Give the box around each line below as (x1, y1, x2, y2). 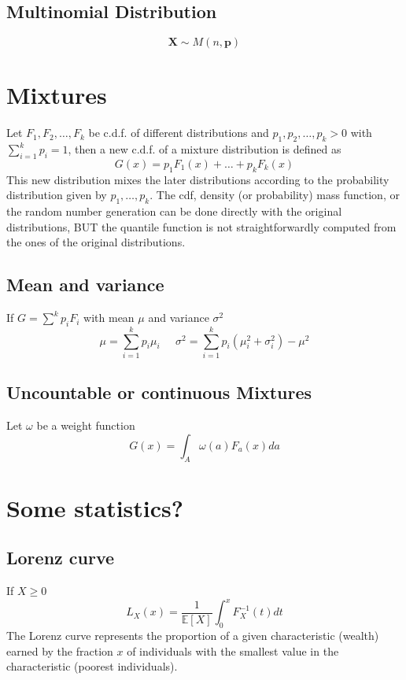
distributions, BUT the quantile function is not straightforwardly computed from (6, 218, 397, 235)
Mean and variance (6, 272, 164, 297)
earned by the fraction (6, 642, 113, 659)
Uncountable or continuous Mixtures (6, 380, 312, 405)
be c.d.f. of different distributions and (88, 124, 269, 141)
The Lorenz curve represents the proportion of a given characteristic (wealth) (6, 627, 379, 644)
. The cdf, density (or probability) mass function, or (149, 187, 400, 203)
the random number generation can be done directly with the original (6, 203, 342, 220)
